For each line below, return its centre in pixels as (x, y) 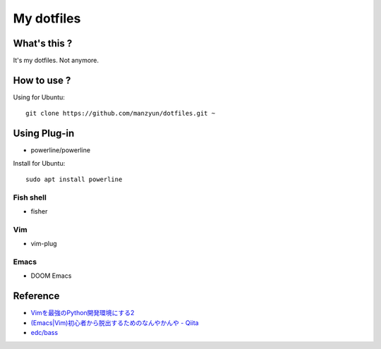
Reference (36, 296)
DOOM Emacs (51, 276)
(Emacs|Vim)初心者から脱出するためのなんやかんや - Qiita (115, 323)
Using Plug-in (44, 134)
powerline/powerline (61, 150)
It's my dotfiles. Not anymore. (56, 61)
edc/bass (44, 333)
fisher (39, 212)
